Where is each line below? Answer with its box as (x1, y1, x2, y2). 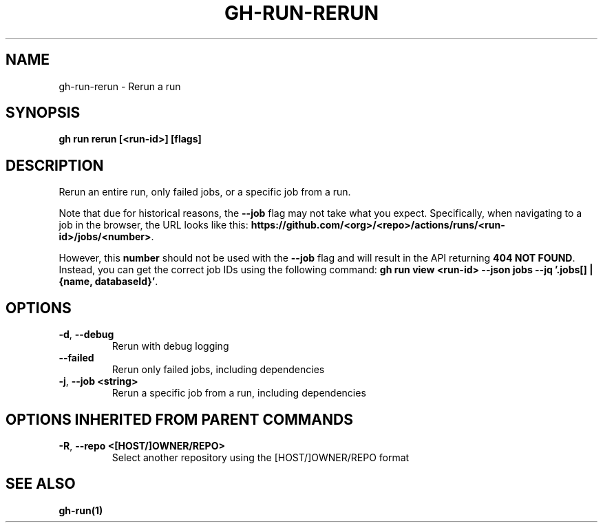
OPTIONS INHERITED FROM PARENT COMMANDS (6, 410, 353, 428)
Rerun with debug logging (112, 340, 229, 352)
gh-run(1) (59, 504, 103, 516)
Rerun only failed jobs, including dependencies (112, 363, 325, 376)
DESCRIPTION (6, 156, 104, 174)
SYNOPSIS (6, 104, 81, 122)
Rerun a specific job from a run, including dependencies (112, 387, 366, 399)
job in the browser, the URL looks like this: (59, 219, 248, 231)
